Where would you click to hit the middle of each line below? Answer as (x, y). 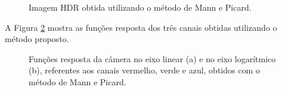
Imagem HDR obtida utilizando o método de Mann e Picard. (140, 7)
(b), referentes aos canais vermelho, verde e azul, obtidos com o (144, 70)
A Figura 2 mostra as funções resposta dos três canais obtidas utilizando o (141, 27)
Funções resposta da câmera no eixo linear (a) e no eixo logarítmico (152, 58)
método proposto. (37, 39)
